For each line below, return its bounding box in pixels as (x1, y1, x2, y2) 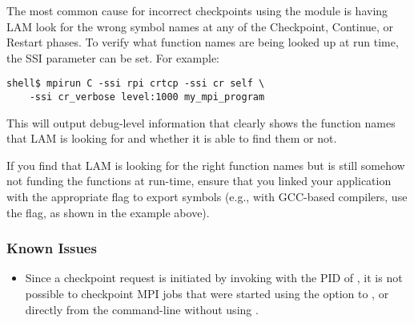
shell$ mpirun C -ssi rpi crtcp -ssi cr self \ (6, 78, 265, 90)
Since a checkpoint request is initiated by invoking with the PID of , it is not (25, 269, 403, 286)
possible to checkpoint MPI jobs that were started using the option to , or (25, 285, 389, 302)
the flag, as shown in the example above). (6, 204, 210, 220)
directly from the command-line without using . (25, 301, 259, 317)
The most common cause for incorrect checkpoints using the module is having (6, 2, 388, 18)
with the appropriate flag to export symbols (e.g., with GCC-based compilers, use (6, 188, 408, 205)
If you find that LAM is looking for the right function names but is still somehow (6, 156, 405, 173)
